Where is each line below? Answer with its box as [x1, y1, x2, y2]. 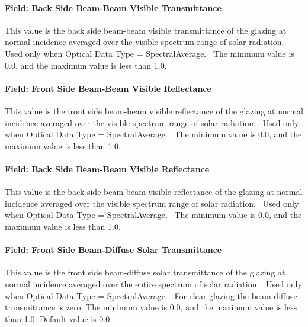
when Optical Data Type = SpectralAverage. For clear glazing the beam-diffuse [5, 289, 297, 302]
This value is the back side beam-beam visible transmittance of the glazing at [5, 24, 287, 36]
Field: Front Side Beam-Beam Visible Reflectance [5, 82, 211, 94]
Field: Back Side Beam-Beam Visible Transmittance [5, 1, 222, 14]
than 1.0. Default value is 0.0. [5, 312, 113, 325]
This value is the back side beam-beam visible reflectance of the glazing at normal [5, 185, 303, 198]
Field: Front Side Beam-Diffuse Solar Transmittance [5, 243, 222, 256]
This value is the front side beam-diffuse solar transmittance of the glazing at [5, 266, 285, 278]
